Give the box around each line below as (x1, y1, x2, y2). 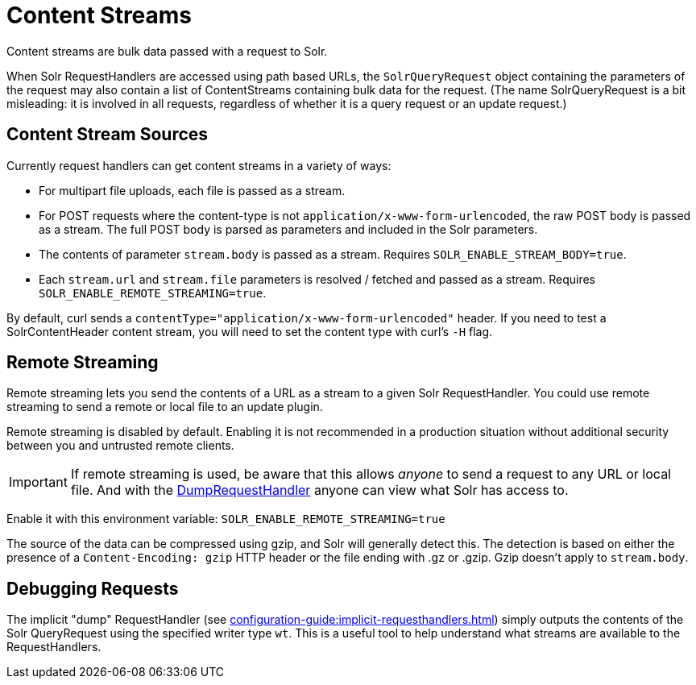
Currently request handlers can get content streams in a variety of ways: (6, 158, 391, 172)
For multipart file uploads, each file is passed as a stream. (39, 183, 346, 197)
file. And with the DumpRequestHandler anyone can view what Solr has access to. (70, 482, 569, 499)
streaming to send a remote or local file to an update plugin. (6, 400, 323, 414)
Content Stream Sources (6, 124, 209, 145)
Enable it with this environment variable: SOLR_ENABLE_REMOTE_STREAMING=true (6, 512, 445, 526)
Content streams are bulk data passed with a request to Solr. (6, 44, 328, 58)
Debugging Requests (6, 578, 179, 599)
